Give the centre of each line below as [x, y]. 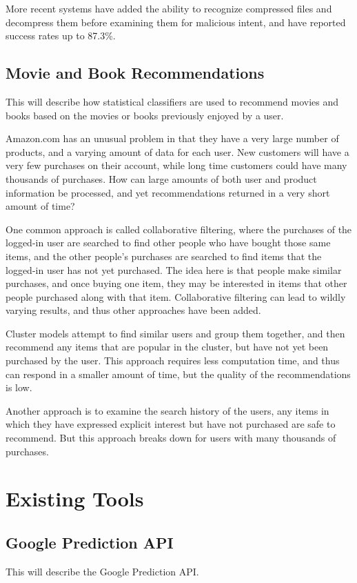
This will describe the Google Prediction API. [102, 571]
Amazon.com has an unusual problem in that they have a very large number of [172, 138]
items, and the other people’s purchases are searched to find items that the [164, 256]
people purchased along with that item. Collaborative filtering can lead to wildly [176, 296]
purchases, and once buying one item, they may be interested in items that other [176, 283]
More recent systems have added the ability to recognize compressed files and [169, 8]
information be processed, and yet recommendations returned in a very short [168, 192]
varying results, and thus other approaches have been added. [133, 310]
